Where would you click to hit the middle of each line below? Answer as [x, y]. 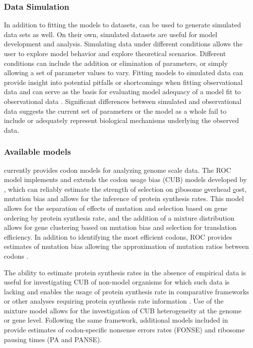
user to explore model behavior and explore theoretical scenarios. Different [115, 53]
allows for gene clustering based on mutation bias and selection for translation [120, 227]
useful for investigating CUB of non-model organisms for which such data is [117, 282]
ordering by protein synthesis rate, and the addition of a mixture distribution [119, 217]
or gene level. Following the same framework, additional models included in [116, 320]
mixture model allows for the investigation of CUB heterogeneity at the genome [123, 310]
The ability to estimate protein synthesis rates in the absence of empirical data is [125, 272]
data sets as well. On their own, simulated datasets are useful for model [111, 34]
